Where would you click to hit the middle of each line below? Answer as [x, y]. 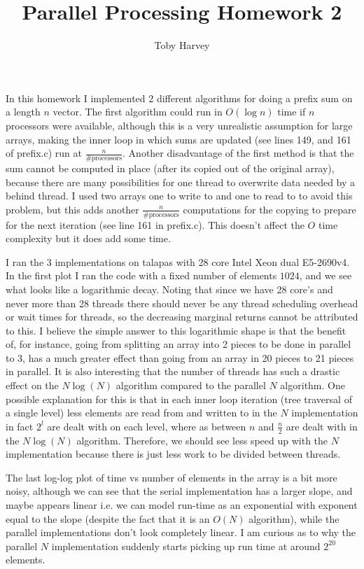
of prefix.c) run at [44, 153]
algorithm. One [313, 385]
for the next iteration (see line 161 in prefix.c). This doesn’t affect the [155, 224]
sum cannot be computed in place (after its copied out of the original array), [170, 168]
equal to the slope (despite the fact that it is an [108, 518]
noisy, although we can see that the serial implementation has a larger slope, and [179, 491]
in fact [20, 426]
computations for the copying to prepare [269, 209]
